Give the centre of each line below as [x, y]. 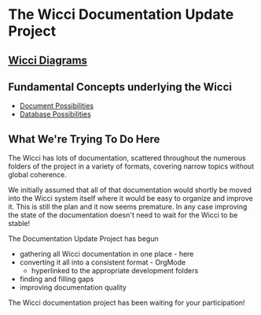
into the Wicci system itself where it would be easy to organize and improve [130, 198]
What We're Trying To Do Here [84, 139]
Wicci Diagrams [48, 60]
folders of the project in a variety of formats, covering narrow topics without [131, 166]
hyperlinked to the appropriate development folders [115, 271]
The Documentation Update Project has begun [83, 239]
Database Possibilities [55, 114]
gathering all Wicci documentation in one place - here [107, 254]
